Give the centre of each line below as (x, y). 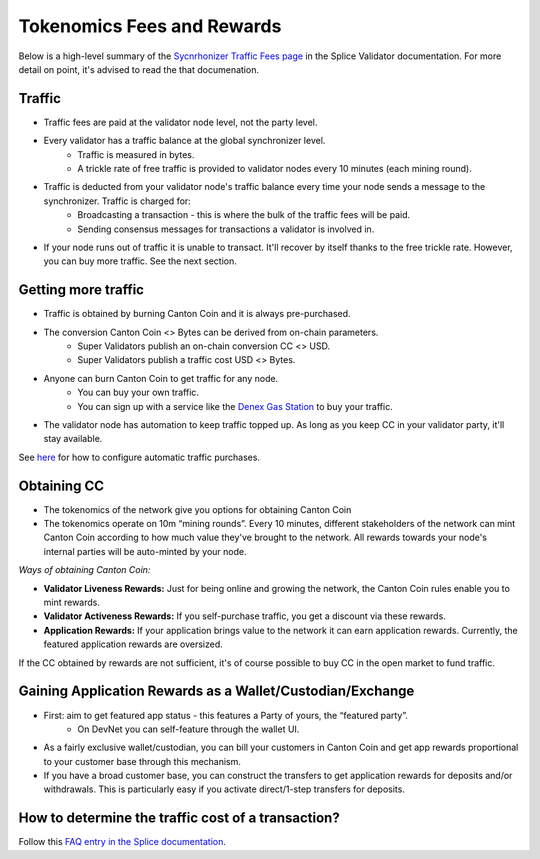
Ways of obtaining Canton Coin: (84, 570)
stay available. (73, 439)
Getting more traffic (81, 290)
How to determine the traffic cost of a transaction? (179, 818)
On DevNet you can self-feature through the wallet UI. (188, 729)
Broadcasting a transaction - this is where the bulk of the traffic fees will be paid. (243, 215)
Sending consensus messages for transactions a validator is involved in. (226, 229)
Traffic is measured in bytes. (136, 154)
